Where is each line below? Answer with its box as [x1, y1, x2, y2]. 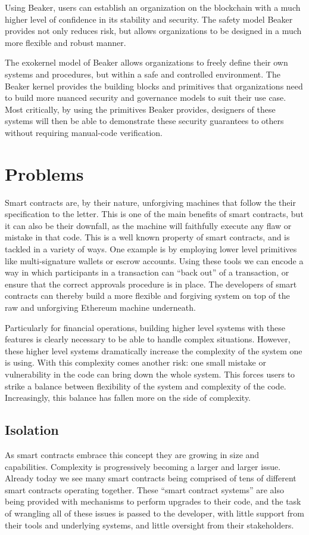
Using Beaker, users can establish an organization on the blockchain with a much [5, 1, 301, 13]
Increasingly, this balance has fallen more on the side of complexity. [5, 391, 251, 404]
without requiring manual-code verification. [5, 126, 163, 138]
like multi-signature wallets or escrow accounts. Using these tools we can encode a [5, 254, 304, 267]
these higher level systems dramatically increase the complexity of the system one [5, 344, 302, 357]
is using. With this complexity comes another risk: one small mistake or [5, 356, 266, 369]
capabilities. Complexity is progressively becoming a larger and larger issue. [5, 460, 281, 472]
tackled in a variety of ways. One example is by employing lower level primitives [5, 243, 297, 255]
